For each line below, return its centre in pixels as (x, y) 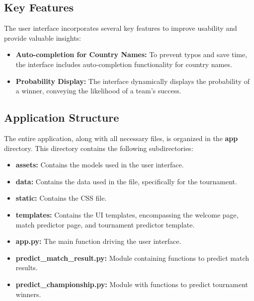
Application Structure (62, 117)
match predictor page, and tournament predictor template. (105, 224)
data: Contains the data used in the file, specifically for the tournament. (126, 181)
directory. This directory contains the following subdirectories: (99, 148)
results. (27, 267)
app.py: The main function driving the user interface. (98, 241)
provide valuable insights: (42, 38)
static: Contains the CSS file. (61, 198)
